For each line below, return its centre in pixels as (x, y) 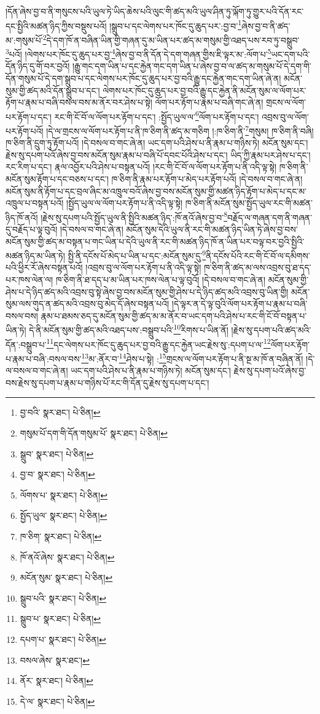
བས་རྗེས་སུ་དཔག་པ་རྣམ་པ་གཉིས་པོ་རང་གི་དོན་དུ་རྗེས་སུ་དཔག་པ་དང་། (107, 382)
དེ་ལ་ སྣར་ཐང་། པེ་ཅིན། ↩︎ (57, 701)
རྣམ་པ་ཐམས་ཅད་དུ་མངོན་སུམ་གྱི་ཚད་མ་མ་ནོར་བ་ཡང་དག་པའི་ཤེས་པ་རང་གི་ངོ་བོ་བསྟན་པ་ (174, 315)
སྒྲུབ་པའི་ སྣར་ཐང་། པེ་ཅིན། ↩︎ (63, 598)
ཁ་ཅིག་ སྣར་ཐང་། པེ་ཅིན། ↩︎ (61, 536)
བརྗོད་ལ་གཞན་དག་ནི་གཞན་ (269, 217)
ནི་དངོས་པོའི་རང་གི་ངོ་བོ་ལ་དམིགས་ (258, 255)
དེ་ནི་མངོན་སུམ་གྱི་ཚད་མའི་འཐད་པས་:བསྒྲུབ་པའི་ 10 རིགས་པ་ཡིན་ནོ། (129, 329)
